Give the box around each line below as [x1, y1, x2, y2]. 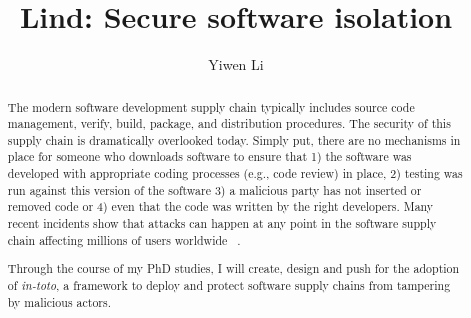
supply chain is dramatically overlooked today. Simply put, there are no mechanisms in [7, 131, 461, 148]
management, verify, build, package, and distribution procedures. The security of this [7, 115, 451, 132]
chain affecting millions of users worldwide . [7, 231, 241, 248]
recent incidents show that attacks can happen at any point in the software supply [7, 215, 437, 232]
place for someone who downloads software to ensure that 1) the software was [7, 148, 412, 165]
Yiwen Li [208, 54, 264, 75]
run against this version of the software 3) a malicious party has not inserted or [7, 181, 422, 198]
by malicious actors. [7, 293, 112, 310]
